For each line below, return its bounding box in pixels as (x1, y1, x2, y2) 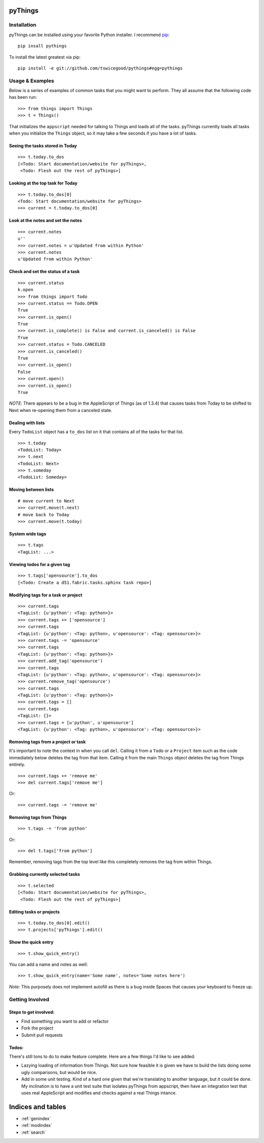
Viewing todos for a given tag (9, 561, 70, 567)
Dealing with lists (9, 420, 45, 426)
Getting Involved (9, 996, 49, 1003)
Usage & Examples (9, 77, 54, 84)
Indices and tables (9, 1102, 66, 1111)
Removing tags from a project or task (9, 739, 86, 745)
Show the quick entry (9, 939, 54, 945)
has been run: (9, 94, 37, 100)
